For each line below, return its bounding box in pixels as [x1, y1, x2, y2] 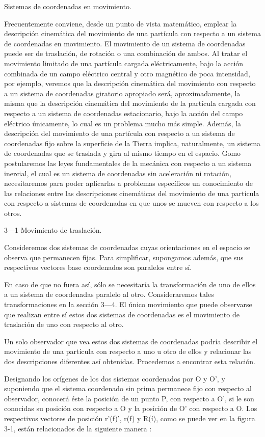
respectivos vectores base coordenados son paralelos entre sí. [4, 262, 192, 272]
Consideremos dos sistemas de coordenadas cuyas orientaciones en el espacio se [4, 242, 251, 253]
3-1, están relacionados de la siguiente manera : [4, 423, 152, 433]
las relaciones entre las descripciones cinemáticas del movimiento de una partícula [4, 187, 259, 198]
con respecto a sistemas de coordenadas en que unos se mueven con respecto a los [4, 198, 259, 208]
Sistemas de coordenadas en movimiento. [4, 1, 131, 11]
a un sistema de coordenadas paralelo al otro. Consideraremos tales [4, 289, 214, 299]
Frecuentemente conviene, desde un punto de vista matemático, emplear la [4, 18, 237, 29]
